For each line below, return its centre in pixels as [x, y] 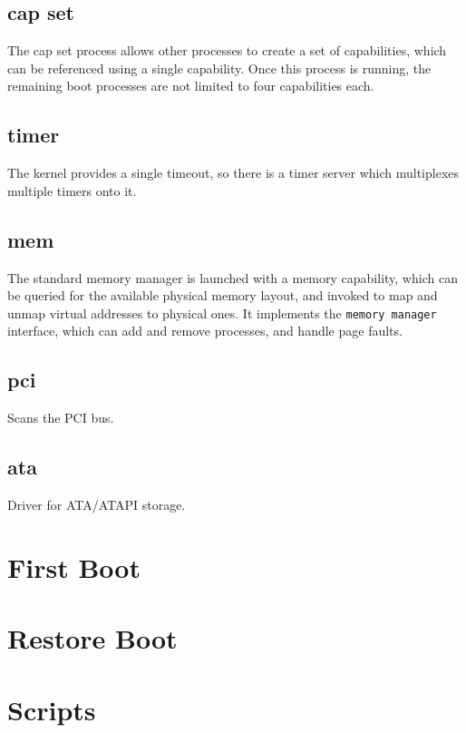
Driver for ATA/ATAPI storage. [97, 505]
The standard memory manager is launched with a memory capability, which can [233, 277]
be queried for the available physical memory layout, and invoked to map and [223, 295]
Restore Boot [92, 638]
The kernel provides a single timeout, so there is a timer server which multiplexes [233, 173]
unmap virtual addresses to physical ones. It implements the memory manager [222, 313]
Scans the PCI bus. [61, 418]
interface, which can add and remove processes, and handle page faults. [205, 331]
